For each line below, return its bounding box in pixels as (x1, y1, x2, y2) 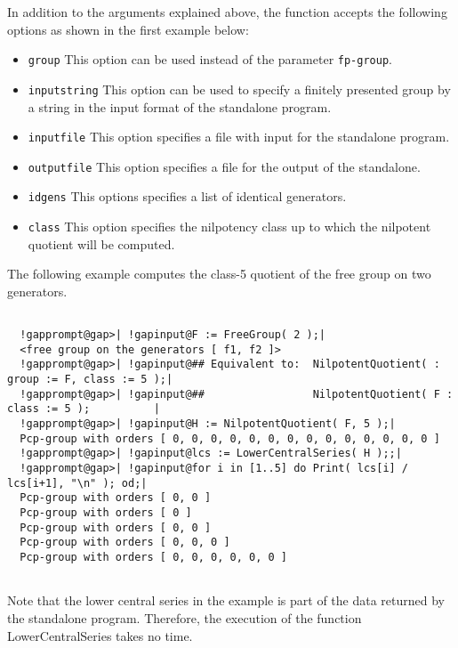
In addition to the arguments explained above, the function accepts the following (7, 3, 447, 20)
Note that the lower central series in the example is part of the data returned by (7, 591, 445, 610)
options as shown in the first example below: (7, 20, 249, 38)
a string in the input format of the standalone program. (28, 97, 332, 116)
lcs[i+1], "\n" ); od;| (7, 476, 148, 490)
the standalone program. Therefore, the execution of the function (7, 608, 362, 627)
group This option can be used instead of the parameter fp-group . (28, 50, 392, 69)
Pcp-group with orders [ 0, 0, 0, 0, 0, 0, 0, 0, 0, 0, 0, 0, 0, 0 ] (20, 432, 440, 445)
